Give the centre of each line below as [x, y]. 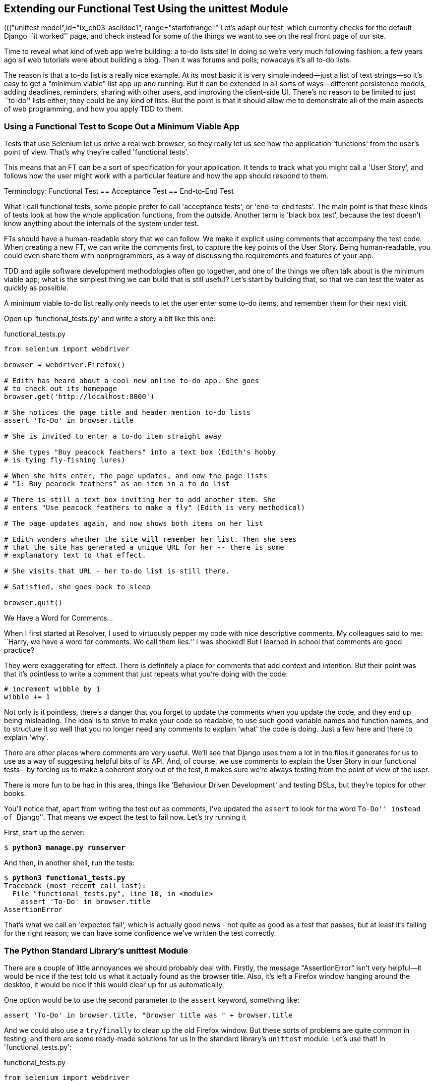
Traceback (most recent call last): [75, 886]
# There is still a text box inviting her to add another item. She [140, 500]
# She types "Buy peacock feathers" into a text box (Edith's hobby [140, 452]
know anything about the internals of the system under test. [101, 224]
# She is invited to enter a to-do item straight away [113, 436]
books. [15, 794]
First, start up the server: [44, 833]
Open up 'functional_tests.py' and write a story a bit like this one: [110, 319]
